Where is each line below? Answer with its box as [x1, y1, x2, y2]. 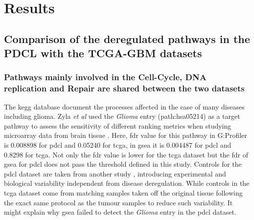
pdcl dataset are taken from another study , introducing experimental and [4, 168, 226, 178]
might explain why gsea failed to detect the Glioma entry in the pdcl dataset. [4, 207, 236, 217]
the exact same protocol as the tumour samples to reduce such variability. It [4, 197, 233, 207]
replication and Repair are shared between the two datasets [4, 82, 245, 94]
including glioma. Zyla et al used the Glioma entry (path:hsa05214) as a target [4, 111, 240, 121]
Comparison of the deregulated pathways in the [4, 31, 250, 46]
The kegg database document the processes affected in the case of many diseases [4, 101, 245, 111]
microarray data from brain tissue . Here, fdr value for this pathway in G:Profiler [4, 130, 247, 140]
